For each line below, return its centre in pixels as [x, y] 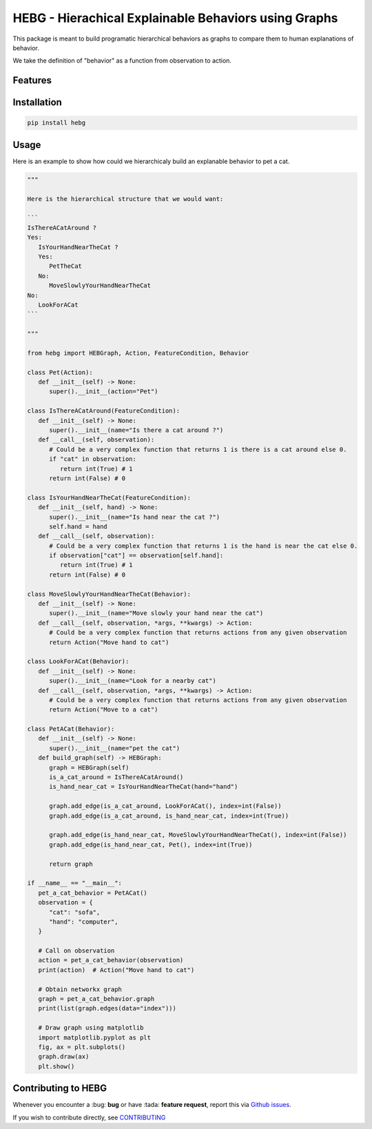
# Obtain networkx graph [80, 989]
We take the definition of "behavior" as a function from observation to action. [122, 61]
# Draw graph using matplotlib [91, 1028]
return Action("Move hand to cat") [109, 642]
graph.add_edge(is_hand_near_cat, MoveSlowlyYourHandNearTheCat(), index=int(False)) [198, 835]
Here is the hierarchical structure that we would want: [125, 199]
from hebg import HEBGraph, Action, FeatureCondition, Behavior [138, 353]
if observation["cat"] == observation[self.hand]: [136, 556]
